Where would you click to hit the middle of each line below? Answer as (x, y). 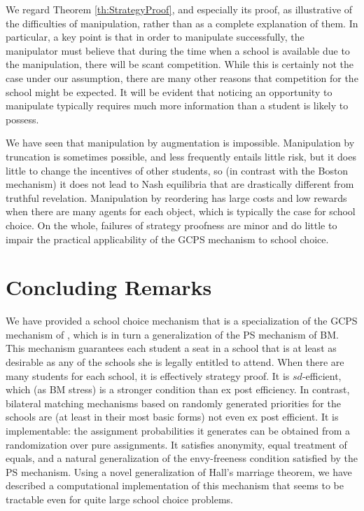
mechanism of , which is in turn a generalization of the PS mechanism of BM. (172, 334)
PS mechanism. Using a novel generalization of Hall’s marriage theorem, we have (179, 471)
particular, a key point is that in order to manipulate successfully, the (155, 37)
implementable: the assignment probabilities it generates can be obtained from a (178, 430)
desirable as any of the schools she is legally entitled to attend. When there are (175, 362)
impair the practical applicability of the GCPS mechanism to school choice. (167, 239)
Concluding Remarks (109, 287)
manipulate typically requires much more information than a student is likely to (177, 105)
